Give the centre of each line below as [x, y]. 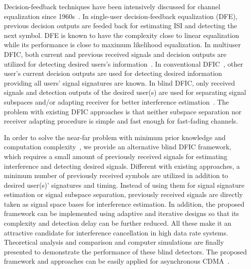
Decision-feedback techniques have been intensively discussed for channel [112, 6]
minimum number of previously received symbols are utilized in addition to [116, 175]
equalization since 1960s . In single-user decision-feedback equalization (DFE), [121, 16]
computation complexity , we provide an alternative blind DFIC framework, [118, 147]
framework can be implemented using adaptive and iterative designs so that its [122, 213]
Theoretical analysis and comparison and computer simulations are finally [114, 242]
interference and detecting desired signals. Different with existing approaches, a [122, 166]
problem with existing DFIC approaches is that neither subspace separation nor [123, 111]
